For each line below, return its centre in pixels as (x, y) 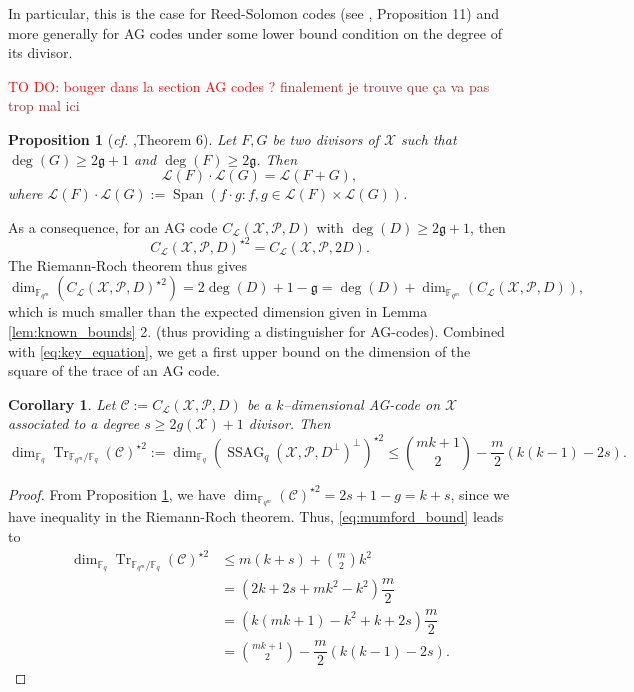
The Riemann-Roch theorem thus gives (127, 264)
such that (429, 138)
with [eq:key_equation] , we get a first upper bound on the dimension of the (239, 350)
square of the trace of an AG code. (114, 370)
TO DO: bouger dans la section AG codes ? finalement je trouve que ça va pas (249, 85)
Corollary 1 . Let (62, 403)
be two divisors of (325, 138)
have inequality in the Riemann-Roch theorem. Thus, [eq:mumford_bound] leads (256, 516)
